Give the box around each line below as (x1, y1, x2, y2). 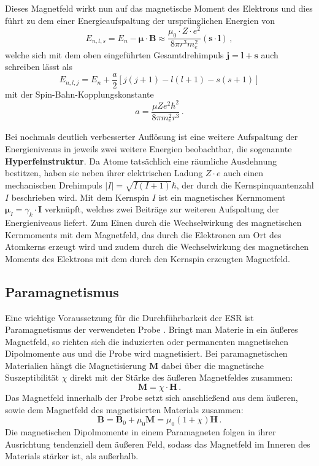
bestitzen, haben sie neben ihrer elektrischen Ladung (5, 166, 203, 179)
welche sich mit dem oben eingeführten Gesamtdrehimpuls (5, 48, 224, 61)
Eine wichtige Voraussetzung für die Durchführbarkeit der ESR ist (5, 311, 254, 324)
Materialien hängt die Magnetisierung (5, 359, 147, 371)
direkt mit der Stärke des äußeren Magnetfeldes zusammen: (70, 371, 293, 384)
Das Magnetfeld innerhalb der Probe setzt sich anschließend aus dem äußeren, (5, 391, 298, 404)
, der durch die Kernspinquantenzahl (176, 178, 314, 191)
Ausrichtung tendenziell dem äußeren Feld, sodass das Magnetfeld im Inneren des (5, 437, 310, 450)
